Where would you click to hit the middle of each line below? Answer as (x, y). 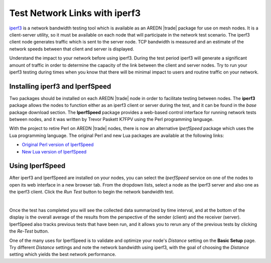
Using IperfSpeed (37, 166)
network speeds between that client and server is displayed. (72, 49)
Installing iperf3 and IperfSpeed (60, 86)
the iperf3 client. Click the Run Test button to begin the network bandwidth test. (92, 192)
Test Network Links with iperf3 (75, 13)
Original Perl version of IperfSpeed (58, 144)
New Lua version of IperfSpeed (54, 151)
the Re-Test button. (29, 231)
